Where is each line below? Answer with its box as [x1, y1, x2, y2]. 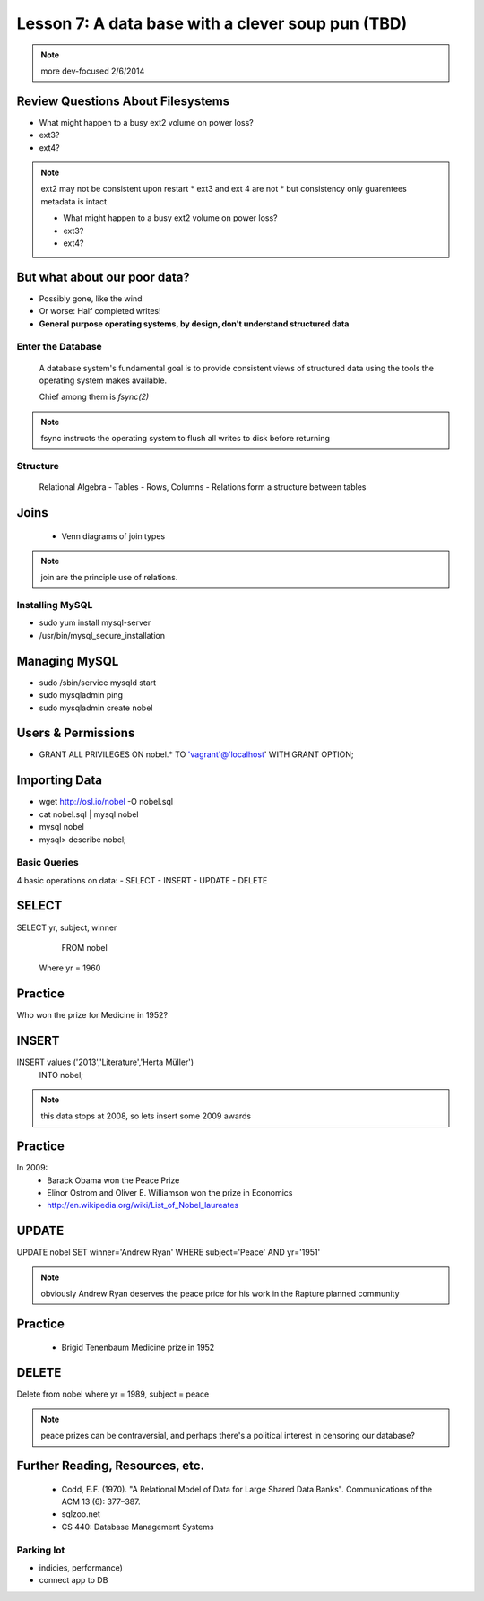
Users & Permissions [16, 726, 135, 741]
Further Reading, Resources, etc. [16, 1458, 205, 1473]
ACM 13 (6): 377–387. [61, 1496, 141, 1507]
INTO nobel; [39, 1069, 84, 1080]
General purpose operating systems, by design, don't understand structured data [39, 318, 350, 329]
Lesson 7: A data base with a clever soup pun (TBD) [16, 13, 408, 33]
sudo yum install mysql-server [39, 617, 151, 628]
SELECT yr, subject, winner [16, 922, 117, 933]
